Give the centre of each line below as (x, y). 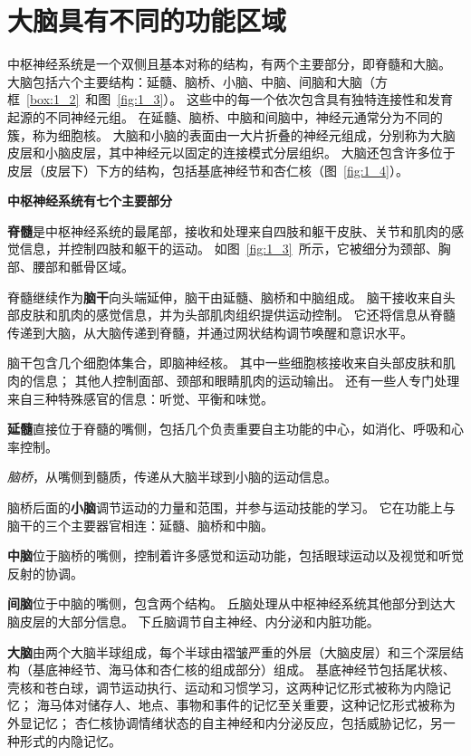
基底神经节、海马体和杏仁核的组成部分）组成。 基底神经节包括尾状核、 (244, 670)
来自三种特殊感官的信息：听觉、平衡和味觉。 (140, 398)
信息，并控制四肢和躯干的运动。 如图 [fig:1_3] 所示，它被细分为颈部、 (229, 249)
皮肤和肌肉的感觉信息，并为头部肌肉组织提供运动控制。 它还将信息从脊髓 (237, 315)
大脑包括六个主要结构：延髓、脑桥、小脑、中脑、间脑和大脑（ (191, 81)
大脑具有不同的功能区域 (147, 20)
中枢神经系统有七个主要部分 (90, 201)
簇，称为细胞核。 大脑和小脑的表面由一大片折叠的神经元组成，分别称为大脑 (231, 134)
